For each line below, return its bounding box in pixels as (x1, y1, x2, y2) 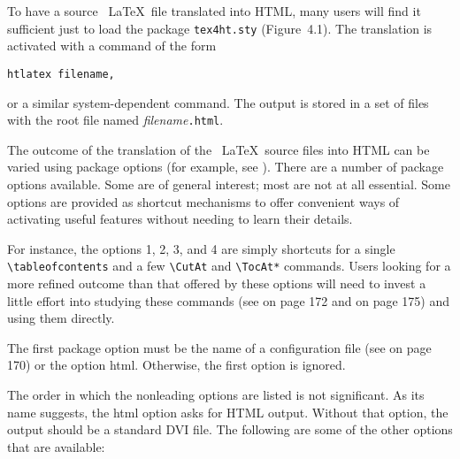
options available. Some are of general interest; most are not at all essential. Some (7, 174, 450, 193)
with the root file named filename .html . (7, 111, 224, 129)
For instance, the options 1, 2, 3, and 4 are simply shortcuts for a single (7, 239, 395, 257)
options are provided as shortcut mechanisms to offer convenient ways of (7, 192, 400, 210)
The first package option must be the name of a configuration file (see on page (7, 338, 432, 356)
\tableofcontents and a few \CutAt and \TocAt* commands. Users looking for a (7, 256, 451, 275)
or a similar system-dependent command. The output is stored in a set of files (7, 93, 429, 111)
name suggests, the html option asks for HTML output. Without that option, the (7, 402, 448, 421)
